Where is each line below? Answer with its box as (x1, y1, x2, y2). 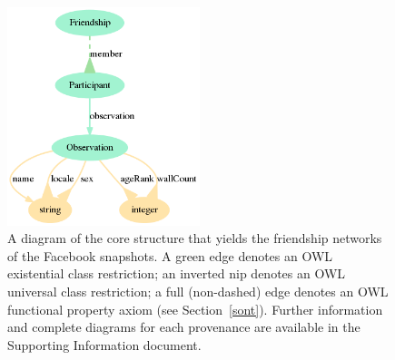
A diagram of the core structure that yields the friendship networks (7, 229, 382, 248)
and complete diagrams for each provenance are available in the (7, 317, 360, 336)
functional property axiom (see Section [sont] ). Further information (7, 299, 383, 318)
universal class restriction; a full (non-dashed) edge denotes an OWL (7, 282, 389, 301)
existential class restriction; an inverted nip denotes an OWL (7, 264, 346, 283)
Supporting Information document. (7, 335, 202, 354)
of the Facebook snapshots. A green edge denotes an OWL (7, 246, 333, 265)
